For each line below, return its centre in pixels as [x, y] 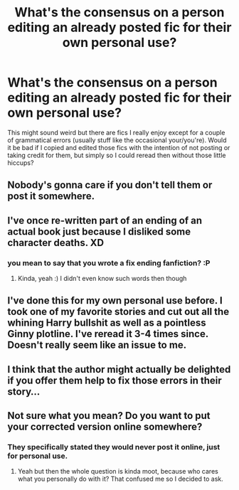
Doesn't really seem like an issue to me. [97, 345]
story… [24, 392]
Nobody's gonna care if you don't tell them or [110, 185]
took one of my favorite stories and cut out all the [118, 312]
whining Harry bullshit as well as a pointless [107, 323]
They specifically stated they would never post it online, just [114, 447]
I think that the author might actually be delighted [119, 369]
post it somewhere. [51, 196]
